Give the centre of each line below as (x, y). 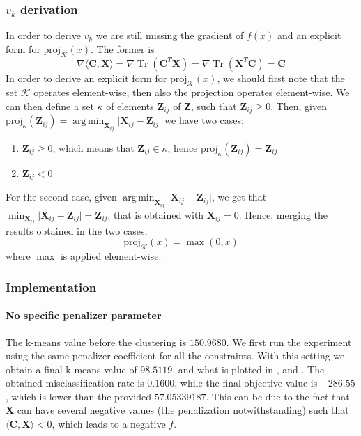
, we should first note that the (281, 78)
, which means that (93, 147)
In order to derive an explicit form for (86, 78)
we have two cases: (204, 120)
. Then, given (299, 106)
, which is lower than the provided (78, 396)
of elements (130, 106)
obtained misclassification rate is (75, 383)
